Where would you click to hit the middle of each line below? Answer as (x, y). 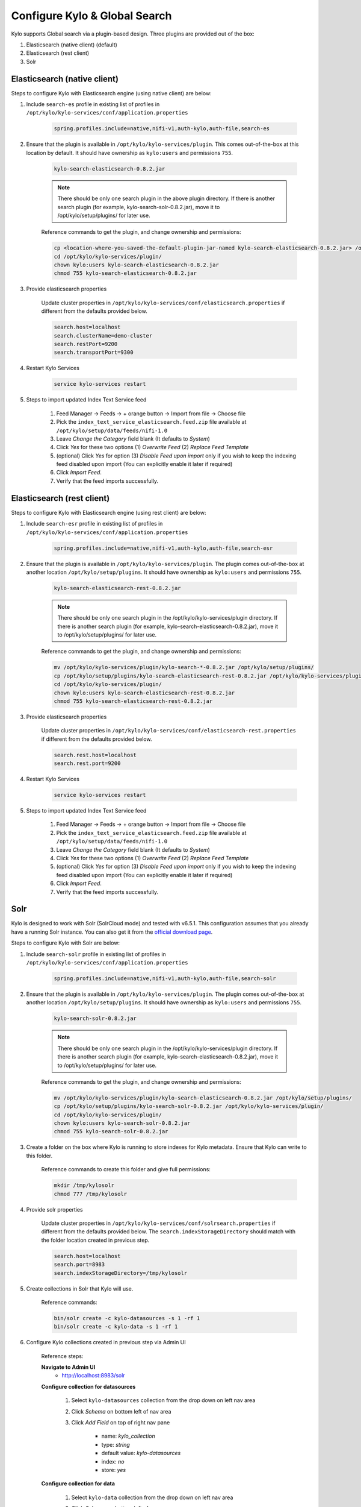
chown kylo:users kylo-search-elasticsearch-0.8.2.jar (136, 265)
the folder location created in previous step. (95, 1240)
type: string (116, 1444)
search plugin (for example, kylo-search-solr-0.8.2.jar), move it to (139, 207)
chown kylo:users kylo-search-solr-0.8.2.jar (122, 1123)
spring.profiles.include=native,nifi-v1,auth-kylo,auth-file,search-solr (165, 979)
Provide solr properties (55, 1209)
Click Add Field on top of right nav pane (121, 1423)
